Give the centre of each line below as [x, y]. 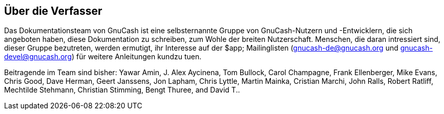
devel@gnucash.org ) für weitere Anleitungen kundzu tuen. [103, 57]
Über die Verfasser [53, 11]
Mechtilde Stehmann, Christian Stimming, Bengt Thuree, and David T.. [122, 90]
